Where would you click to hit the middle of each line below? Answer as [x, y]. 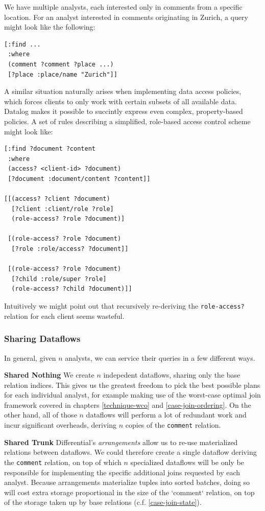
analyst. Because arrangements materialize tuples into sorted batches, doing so [127, 482]
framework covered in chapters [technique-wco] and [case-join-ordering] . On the [128, 404]
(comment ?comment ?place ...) [61, 64]
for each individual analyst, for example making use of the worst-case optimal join [132, 395]
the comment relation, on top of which [63, 462]
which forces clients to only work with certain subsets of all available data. [121, 101]
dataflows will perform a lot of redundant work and [166, 415]
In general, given [30, 357]
